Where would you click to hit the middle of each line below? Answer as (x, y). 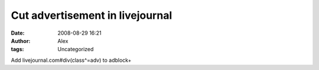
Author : (21, 41)
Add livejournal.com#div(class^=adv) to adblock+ (71, 60)
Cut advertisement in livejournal (92, 15)
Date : (18, 33)
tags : (17, 49)
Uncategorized (76, 49)
